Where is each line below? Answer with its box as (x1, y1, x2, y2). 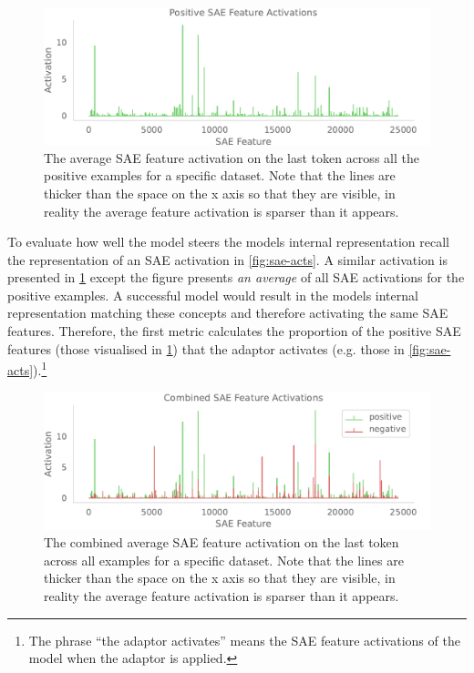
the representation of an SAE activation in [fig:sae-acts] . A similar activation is (7, 250, 448, 269)
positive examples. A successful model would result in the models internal (7, 285, 418, 304)
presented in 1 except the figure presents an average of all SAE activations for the (7, 268, 465, 287)
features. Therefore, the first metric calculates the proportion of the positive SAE (7, 321, 461, 341)
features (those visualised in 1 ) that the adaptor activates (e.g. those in (7, 339, 405, 358)
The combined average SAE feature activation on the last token (44, 533, 399, 552)
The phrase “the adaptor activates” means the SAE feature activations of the (28, 630, 460, 649)
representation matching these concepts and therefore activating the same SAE (7, 303, 448, 322)
